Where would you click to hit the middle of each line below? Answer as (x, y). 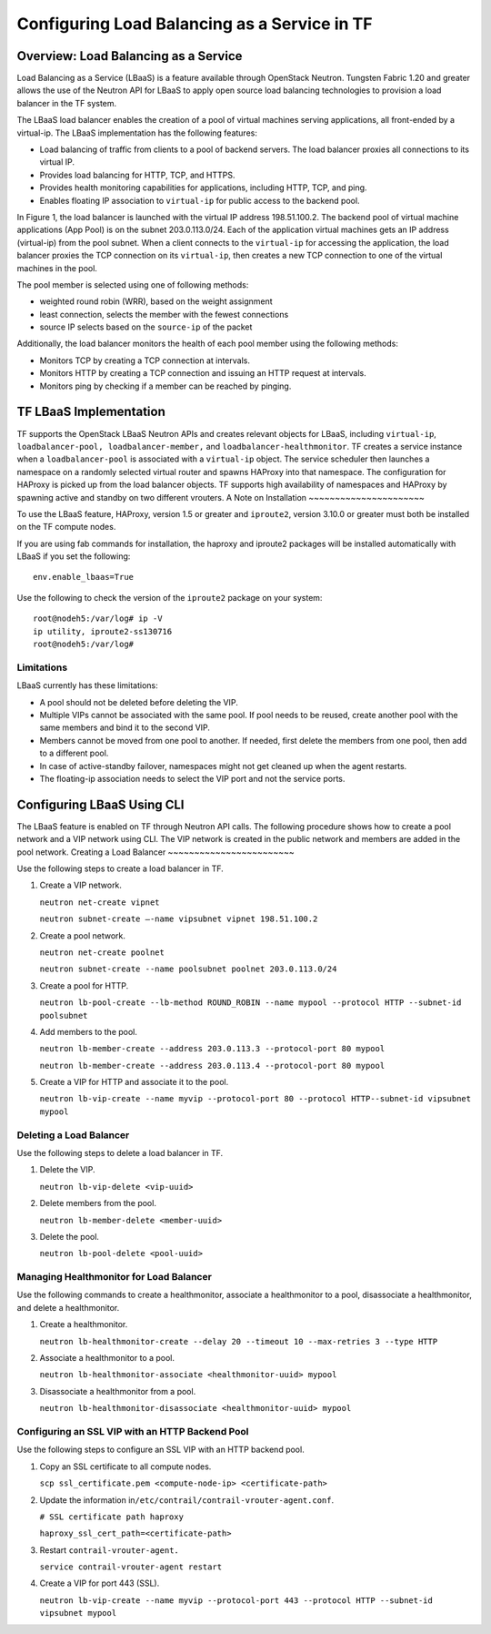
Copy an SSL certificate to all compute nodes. (125, 1467)
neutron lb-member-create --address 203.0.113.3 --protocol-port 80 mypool (212, 1049)
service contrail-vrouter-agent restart (131, 1567)
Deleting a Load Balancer (73, 1135)
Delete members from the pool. (98, 1203)
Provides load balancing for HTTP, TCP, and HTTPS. (137, 175)
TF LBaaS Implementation (91, 412)
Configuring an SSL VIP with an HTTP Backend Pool (133, 1431)
